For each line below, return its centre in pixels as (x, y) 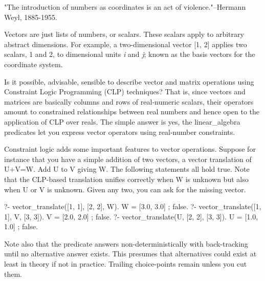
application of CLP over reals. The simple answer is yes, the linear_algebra (122, 121)
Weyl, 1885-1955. (31, 17)
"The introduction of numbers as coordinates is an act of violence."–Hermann (125, 7)
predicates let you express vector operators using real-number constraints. (120, 132)
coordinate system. (34, 64)
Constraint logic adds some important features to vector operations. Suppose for (130, 149)
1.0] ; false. (21, 226)
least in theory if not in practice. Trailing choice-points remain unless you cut (126, 264)
